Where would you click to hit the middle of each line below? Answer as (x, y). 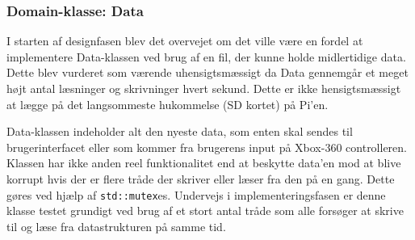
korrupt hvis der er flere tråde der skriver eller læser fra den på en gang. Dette (201, 178)
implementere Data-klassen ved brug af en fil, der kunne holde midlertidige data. (206, 56)
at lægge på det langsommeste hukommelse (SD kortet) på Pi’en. (168, 104)
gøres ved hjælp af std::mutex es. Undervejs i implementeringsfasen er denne (196, 194)
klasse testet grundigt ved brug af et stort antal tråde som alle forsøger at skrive (205, 211)
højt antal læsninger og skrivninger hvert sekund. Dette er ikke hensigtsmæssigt (204, 88)
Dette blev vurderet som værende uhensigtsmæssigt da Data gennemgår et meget (207, 72)
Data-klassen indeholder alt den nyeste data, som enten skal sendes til (180, 131)
